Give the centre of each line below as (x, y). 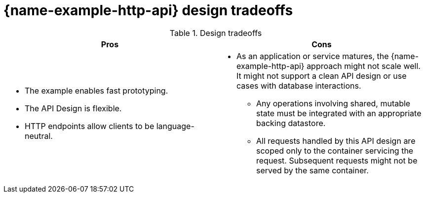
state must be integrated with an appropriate (339, 113)
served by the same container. (312, 170)
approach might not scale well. (364, 66)
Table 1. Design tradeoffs (216, 33)
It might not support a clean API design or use (322, 76)
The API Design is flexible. (73, 108)
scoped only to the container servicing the (335, 150)
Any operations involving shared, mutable (333, 103)
